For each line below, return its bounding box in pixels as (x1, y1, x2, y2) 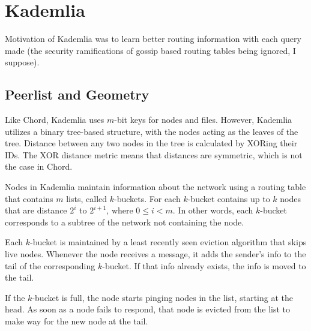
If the (5, 291, 25, 303)
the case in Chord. (5, 160, 73, 173)
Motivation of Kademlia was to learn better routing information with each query (5, 32, 301, 45)
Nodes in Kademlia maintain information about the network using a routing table (5, 180, 306, 193)
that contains (5, 192, 53, 204)
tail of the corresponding (5, 259, 95, 272)
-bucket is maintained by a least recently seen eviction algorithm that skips (30, 236, 307, 248)
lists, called (66, 192, 107, 204)
